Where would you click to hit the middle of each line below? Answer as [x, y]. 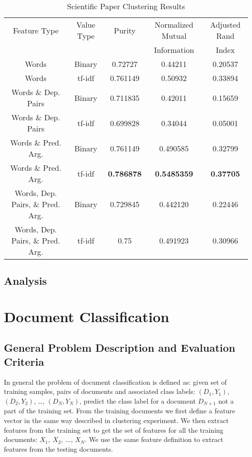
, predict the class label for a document [138, 400]
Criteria [24, 361]
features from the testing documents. [59, 449]
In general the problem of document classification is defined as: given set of [115, 382]
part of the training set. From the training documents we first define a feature [120, 411]
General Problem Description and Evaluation [120, 347]
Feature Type [36, 30]
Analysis [25, 281]
